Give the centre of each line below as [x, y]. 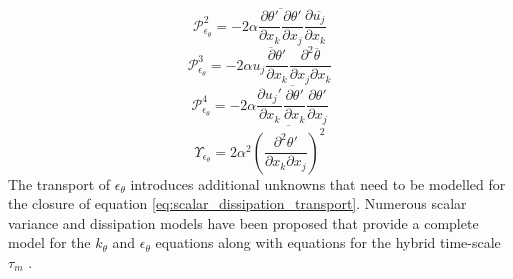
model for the [49, 242]
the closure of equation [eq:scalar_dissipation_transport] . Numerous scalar [237, 203]
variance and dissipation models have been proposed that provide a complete [243, 222]
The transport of [59, 183]
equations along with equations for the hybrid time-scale [328, 242]
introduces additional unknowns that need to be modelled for [318, 183]
